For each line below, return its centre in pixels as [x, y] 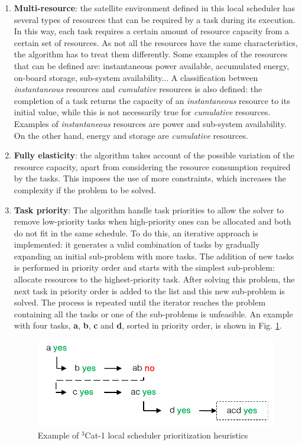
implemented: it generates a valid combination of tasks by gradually [137, 244]
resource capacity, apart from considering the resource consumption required [152, 166]
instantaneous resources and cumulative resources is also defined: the [138, 89]
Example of [58, 435]
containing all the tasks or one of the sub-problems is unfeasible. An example [153, 314]
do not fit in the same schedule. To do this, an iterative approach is [136, 233]
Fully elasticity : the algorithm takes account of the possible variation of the [154, 155]
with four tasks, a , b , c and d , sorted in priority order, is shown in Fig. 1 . [148, 325]
